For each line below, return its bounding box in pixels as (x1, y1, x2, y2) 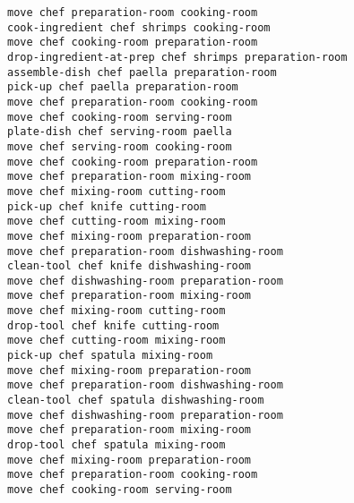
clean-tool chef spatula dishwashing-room (7, 394, 264, 407)
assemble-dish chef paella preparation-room (7, 65, 277, 79)
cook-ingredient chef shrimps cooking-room (7, 21, 271, 34)
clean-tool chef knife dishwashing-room (7, 260, 252, 273)
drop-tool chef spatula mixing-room (7, 439, 226, 452)
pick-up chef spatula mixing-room (7, 349, 213, 362)
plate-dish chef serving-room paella (7, 125, 232, 139)
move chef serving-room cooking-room (7, 140, 232, 153)
